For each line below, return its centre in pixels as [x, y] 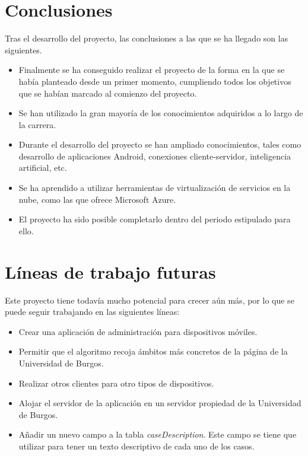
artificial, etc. [43, 168]
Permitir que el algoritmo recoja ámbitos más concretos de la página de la [153, 351]
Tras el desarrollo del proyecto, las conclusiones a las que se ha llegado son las [147, 38]
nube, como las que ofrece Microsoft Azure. [97, 199]
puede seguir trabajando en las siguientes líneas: [92, 312]
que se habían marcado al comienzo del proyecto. [108, 93]
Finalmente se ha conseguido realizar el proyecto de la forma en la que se [152, 70]
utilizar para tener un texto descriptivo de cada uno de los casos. [136, 446]
